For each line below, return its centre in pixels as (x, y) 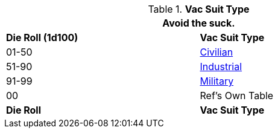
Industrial (221, 66)
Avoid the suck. (199, 23)
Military (217, 81)
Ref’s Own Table (237, 96)
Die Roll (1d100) (42, 37)
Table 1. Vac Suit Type (199, 9)
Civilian (216, 52)
